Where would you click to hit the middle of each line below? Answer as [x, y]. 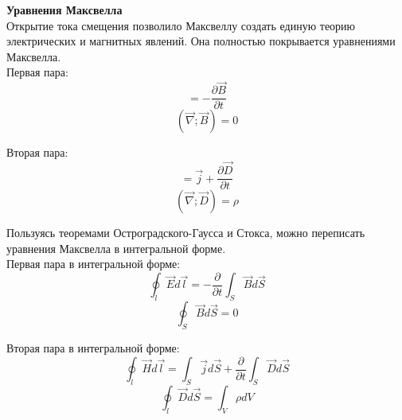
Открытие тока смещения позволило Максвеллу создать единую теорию [181, 25]
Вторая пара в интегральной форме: [93, 347]
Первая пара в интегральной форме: [94, 264]
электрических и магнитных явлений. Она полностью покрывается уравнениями [201, 41]
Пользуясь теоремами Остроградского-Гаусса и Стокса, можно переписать [186, 233]
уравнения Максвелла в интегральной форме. [116, 248]
